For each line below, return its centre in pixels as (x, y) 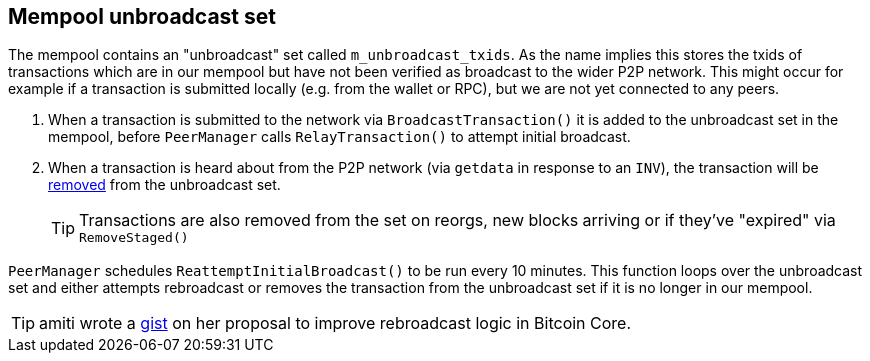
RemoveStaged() (134, 238)
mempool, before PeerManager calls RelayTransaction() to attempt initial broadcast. (339, 137)
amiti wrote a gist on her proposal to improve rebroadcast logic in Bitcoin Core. (335, 323)
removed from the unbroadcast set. (164, 185)
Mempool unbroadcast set (142, 16)
